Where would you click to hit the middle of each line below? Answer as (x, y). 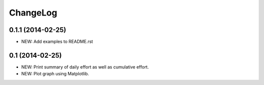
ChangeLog (33, 13)
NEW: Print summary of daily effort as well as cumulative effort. (85, 67)
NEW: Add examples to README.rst (57, 42)
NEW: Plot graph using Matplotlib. (55, 74)
